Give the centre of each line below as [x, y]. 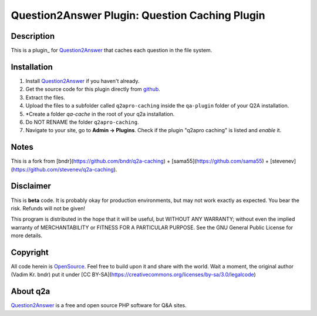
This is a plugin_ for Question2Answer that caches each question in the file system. [112, 51]
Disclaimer [31, 186]
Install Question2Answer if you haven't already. [83, 81]
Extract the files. [45, 98]
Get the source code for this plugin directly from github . [93, 89]
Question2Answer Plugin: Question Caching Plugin [138, 15]
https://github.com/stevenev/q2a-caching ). [65, 169]
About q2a [31, 292]
